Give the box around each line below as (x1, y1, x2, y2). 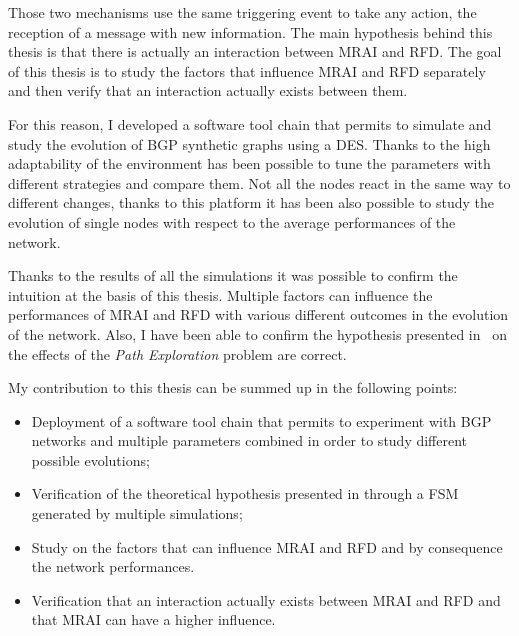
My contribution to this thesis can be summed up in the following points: (8, 377, 458, 398)
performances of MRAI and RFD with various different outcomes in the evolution (8, 304, 509, 325)
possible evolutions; (31, 449, 150, 470)
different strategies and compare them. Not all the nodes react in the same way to (8, 172, 511, 193)
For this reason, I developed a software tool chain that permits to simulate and (8, 113, 492, 134)
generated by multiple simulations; (31, 503, 243, 524)
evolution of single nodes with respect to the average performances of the (8, 211, 456, 232)
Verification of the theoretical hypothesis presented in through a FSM (31, 483, 459, 504)
